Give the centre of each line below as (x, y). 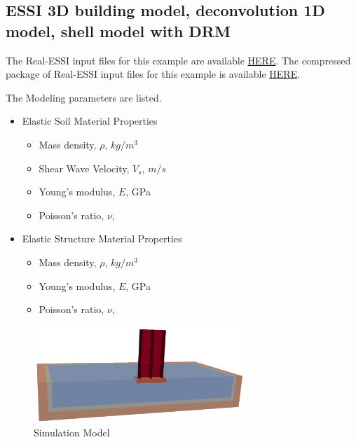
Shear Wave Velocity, (84, 168)
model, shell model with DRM (118, 30)
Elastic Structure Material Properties (102, 239)
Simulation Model (72, 432)
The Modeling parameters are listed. (84, 97)
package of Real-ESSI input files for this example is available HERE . (153, 74)
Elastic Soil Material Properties (90, 121)
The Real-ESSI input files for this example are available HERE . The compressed (178, 60)
